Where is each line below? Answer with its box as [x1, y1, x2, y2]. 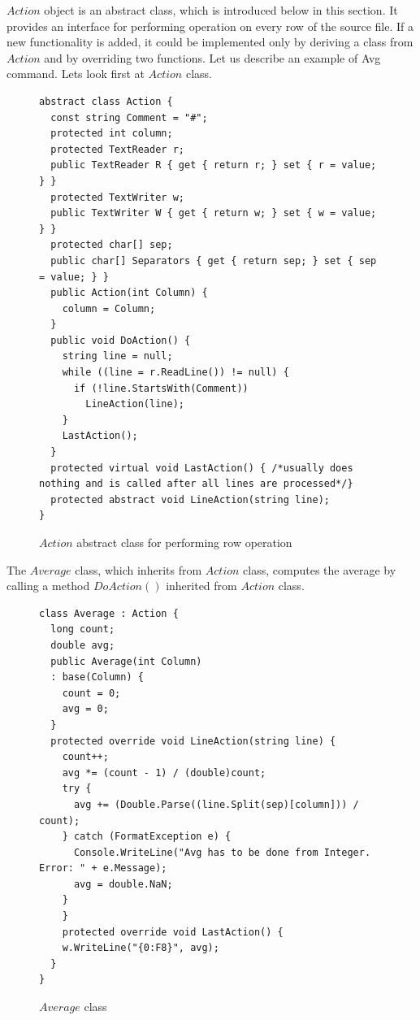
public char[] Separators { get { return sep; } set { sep [50, 254, 377, 267]
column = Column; [62, 302, 156, 315]
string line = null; [62, 350, 173, 362]
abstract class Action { [39, 95, 173, 107]
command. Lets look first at [6, 65, 145, 82]
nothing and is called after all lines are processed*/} [39, 478, 353, 490]
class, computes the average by [243, 561, 396, 578]
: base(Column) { [50, 671, 144, 684]
